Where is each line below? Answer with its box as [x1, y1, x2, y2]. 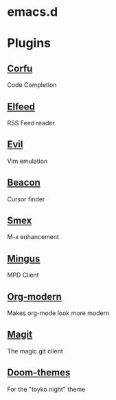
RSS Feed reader [7, 119, 55, 127]
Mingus [7, 253, 40, 264]
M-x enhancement [7, 233, 60, 241]
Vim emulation [7, 157, 48, 165]
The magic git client [7, 347, 63, 355]
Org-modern [7, 290, 62, 302]
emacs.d [7, 4, 58, 20]
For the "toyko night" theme [7, 385, 86, 393]
